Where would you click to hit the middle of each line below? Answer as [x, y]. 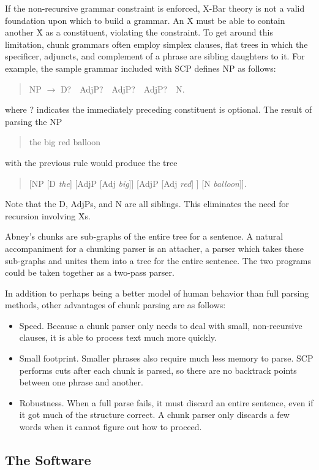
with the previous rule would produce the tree [91, 162]
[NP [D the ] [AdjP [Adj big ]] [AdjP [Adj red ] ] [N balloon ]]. [138, 183]
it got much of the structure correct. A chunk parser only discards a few [154, 415]
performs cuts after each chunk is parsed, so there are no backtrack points [158, 370]
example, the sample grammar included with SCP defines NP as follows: [141, 68]
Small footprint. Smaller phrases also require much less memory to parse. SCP [166, 358]
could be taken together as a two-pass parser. [90, 272]
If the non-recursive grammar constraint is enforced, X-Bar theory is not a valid [155, 8]
